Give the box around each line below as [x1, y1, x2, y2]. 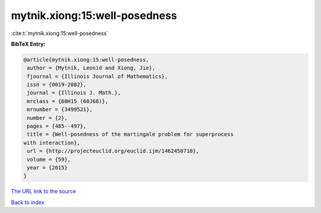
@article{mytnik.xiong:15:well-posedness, [23, 56, 149, 63]
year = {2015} [27, 164, 68, 171]
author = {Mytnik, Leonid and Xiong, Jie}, [27, 65, 156, 71]
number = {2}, [27, 115, 68, 121]
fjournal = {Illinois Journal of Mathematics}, [27, 73, 168, 80]
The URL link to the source [11, 187, 77, 195]
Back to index [11, 199, 45, 206]
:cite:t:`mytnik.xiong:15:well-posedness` [11, 30, 109, 37]
